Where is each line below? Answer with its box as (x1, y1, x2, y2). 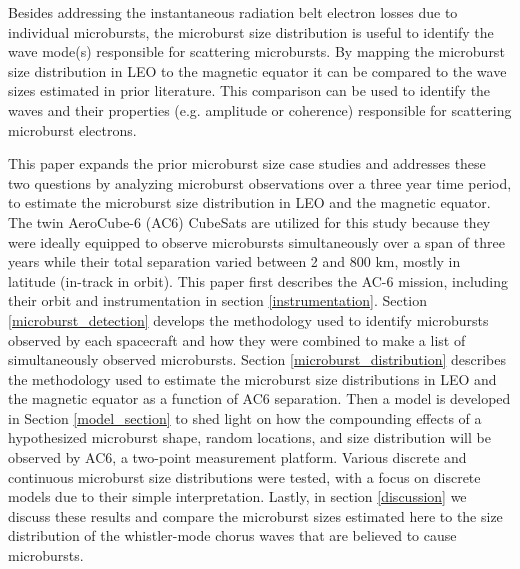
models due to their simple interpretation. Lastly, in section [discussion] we (8, 486, 467, 507)
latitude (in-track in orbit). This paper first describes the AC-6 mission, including (8, 270, 509, 291)
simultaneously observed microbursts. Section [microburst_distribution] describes (8, 349, 507, 370)
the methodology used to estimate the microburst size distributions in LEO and (8, 368, 497, 389)
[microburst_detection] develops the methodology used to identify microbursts (8, 309, 489, 330)
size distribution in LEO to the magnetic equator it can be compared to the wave (8, 60, 507, 81)
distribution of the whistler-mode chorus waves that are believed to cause (8, 525, 457, 546)
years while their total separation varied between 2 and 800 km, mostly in (8, 251, 461, 272)
